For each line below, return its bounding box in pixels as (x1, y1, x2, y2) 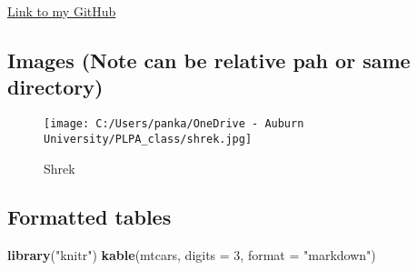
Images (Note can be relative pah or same (7, 45, 411, 74)
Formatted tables (7, 203, 172, 231)
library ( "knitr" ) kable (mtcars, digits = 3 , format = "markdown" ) (7, 246, 376, 265)
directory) (7, 73, 104, 101)
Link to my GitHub (7, 2, 116, 20)
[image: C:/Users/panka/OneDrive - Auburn (44, 117, 304, 131)
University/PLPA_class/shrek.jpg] (44, 132, 253, 146)
